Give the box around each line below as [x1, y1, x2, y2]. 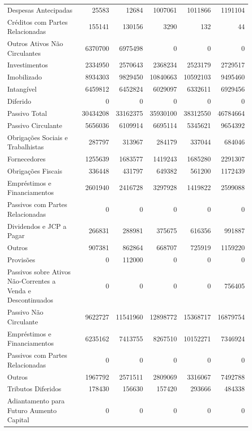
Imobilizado [7, 72, 42, 82]
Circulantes [7, 48, 41, 58]
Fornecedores [7, 153, 46, 163]
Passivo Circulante [7, 120, 63, 130]
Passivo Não [7, 307, 44, 317]
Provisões [7, 254, 35, 264]
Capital [7, 415, 30, 425]
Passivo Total [7, 108, 47, 118]
